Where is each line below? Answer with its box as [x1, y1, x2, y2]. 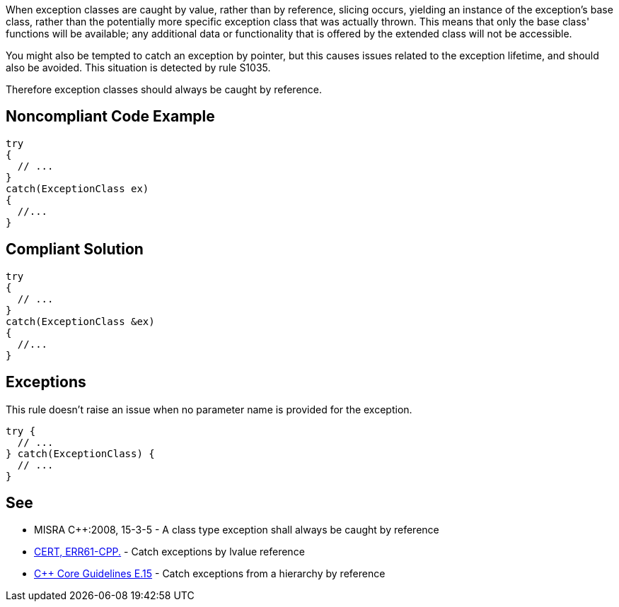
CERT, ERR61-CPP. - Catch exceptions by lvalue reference [34, 546, 305, 558]
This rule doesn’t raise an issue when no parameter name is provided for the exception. [6, 403, 412, 416]
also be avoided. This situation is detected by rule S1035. [6, 61, 271, 73]
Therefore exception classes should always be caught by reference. [6, 83, 323, 95]
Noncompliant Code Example [6, 107, 215, 126]
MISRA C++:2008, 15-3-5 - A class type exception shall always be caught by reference [34, 524, 439, 536]
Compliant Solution [6, 240, 144, 259]
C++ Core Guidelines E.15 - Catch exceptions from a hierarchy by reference [34, 567, 386, 580]
